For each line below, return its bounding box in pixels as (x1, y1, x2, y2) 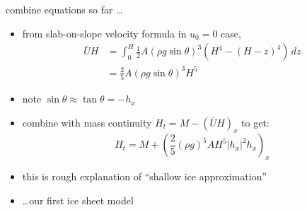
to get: (241, 115, 270, 129)
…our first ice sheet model (22, 192, 134, 207)
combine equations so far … (6, 2, 123, 16)
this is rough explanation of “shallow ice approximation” (22, 169, 267, 184)
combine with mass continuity (22, 115, 152, 129)
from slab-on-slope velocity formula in (22, 25, 187, 40)
